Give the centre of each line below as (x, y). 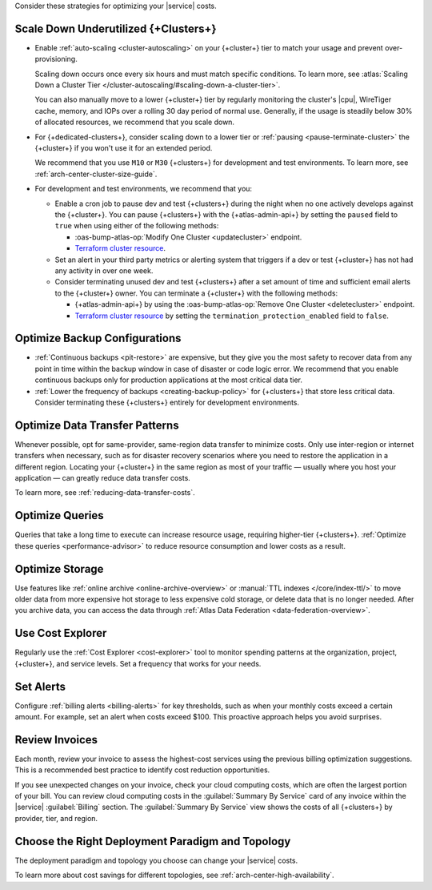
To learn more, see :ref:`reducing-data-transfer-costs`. (105, 493)
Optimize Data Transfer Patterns (97, 425)
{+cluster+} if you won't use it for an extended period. (124, 148)
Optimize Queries (59, 515)
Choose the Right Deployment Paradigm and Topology (153, 841)
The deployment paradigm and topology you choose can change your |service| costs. (156, 860)
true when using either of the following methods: (137, 226)
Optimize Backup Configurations (98, 338)
